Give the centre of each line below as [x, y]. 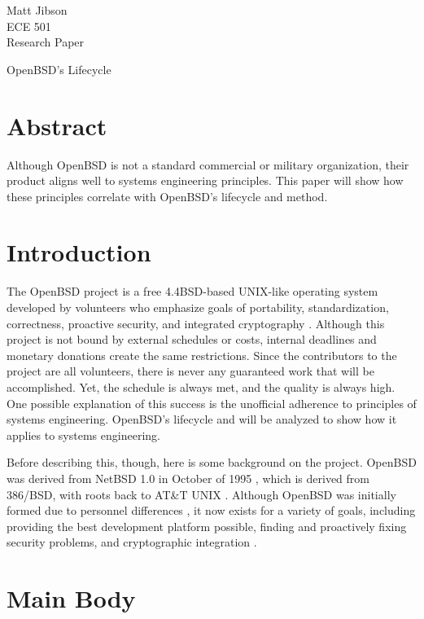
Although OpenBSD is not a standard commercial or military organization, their [208, 164]
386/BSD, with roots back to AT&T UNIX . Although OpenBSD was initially [201, 494]
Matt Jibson [37, 10]
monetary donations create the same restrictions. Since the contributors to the [202, 355]
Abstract [57, 125]
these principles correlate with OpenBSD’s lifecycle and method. [167, 196]
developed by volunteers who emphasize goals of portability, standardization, [198, 307]
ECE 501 [29, 26]
